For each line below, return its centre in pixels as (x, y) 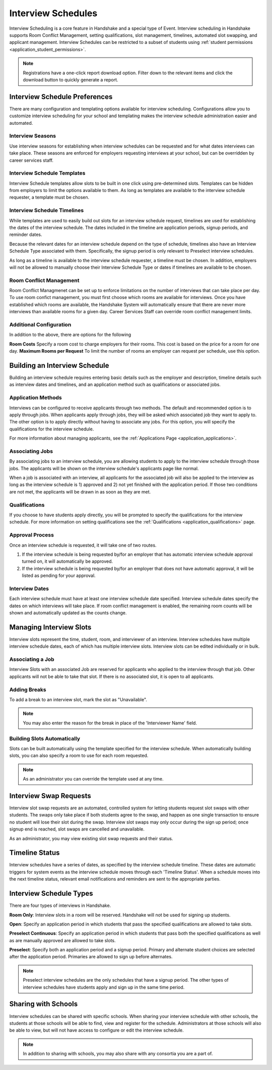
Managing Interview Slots (50, 627)
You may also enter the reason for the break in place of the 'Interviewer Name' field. (110, 723)
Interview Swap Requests (50, 796)
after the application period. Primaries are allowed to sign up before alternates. (91, 957)
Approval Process (31, 535)
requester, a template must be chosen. (49, 198)
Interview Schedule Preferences (61, 97)
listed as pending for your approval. (59, 575)
